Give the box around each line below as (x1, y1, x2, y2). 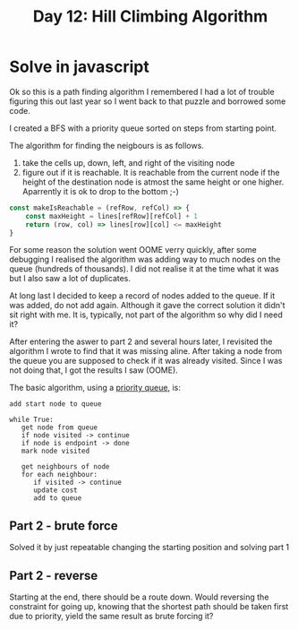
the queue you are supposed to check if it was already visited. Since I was (9, 356, 283, 367)
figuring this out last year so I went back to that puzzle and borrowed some (9, 96, 286, 107)
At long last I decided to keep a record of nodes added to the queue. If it (9, 290, 276, 301)
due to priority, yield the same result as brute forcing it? (9, 611, 214, 622)
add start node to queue (9, 400, 102, 409)
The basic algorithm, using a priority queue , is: (9, 383, 181, 393)
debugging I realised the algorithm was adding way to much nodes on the (9, 254, 281, 265)
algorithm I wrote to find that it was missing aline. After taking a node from (9, 346, 283, 357)
